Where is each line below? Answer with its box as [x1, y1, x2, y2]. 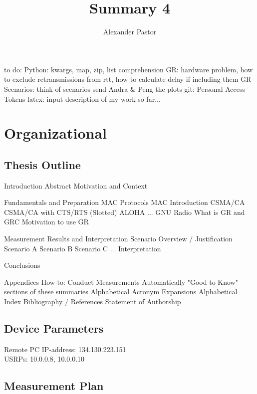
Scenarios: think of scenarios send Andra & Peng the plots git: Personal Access [4, 83, 245, 94]
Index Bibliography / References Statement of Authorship [4, 296, 181, 307]
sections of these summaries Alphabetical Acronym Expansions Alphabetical [4, 286, 238, 297]
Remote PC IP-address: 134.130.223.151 [4, 344, 126, 354]
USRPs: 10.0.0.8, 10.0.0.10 [4, 354, 85, 364]
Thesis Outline [4, 157, 81, 172]
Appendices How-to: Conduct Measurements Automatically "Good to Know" [4, 276, 238, 287]
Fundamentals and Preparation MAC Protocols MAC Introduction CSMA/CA [4, 197, 245, 207]
